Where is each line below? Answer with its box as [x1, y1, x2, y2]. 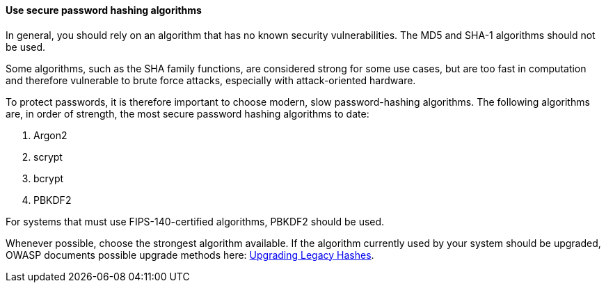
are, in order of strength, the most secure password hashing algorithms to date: [6, 107, 369, 120]
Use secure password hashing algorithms [6, 4, 202, 16]
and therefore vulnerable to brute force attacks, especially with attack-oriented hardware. [6, 74, 416, 86]
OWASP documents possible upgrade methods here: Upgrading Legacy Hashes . [6, 248, 374, 261]
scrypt [33, 150, 63, 163]
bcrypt [33, 172, 64, 184]
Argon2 [33, 129, 67, 141]
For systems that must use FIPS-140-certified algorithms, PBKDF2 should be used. [6, 215, 385, 227]
